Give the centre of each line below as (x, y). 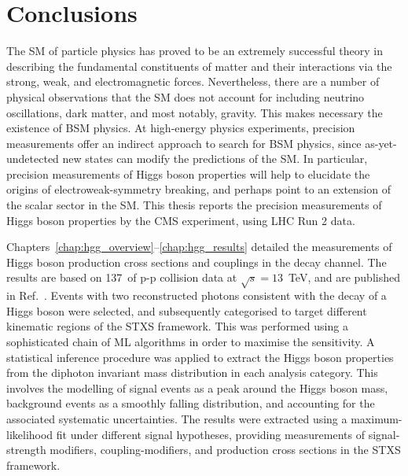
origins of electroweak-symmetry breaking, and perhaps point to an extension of (198, 189)
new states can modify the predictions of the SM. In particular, (215, 159)
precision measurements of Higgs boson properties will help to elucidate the (188, 173)
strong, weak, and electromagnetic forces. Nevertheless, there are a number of (193, 81)
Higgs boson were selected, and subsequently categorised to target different (187, 310)
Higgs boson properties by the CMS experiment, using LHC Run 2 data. (181, 220)
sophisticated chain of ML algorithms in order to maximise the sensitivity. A (191, 341)
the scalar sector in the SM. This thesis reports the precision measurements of (194, 205)
